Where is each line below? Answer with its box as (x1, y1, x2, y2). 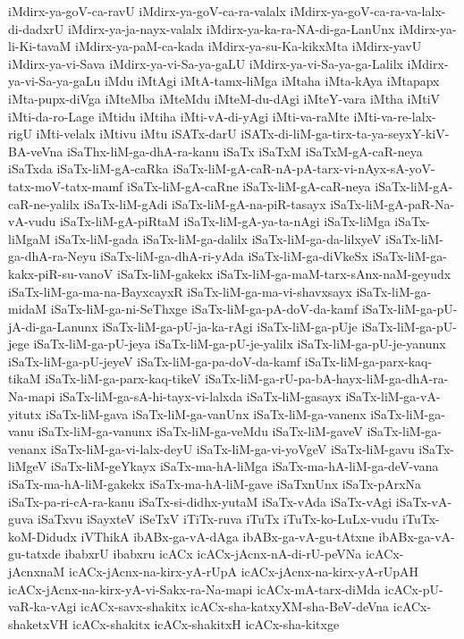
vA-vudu (8, 212, 56, 231)
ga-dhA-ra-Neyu (8, 247, 97, 265)
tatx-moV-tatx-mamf (8, 176, 123, 195)
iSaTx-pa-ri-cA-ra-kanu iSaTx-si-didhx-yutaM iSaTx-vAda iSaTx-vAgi (8, 492, 392, 510)
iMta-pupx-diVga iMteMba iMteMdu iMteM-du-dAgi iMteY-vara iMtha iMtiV (8, 88, 441, 107)
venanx (8, 439, 47, 458)
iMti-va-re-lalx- (353, 106, 436, 125)
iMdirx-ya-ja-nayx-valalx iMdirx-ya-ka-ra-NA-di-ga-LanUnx (67, 19, 395, 38)
